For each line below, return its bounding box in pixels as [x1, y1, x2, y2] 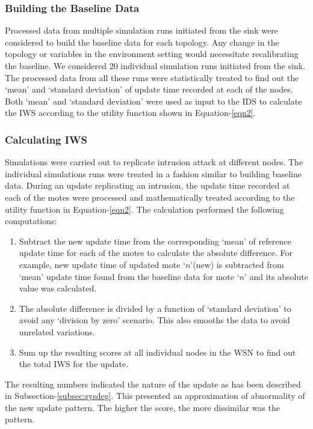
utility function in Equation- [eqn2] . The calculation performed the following [5, 202, 284, 215]
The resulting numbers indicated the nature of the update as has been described [5, 377, 301, 390]
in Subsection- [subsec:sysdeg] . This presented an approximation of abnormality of [5, 389, 305, 402]
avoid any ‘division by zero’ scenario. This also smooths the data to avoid [19, 314, 290, 326]
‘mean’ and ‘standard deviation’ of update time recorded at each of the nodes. [5, 83, 293, 96]
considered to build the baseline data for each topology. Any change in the [5, 35, 279, 48]
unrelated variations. [19, 325, 95, 338]
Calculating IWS [5, 132, 87, 147]
